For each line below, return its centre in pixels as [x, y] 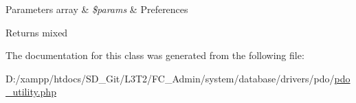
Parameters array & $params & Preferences [97, 9]
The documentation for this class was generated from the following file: [155, 55]
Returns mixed [37, 32]
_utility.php [31, 92]
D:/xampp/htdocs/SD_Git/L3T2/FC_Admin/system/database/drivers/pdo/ [170, 78]
